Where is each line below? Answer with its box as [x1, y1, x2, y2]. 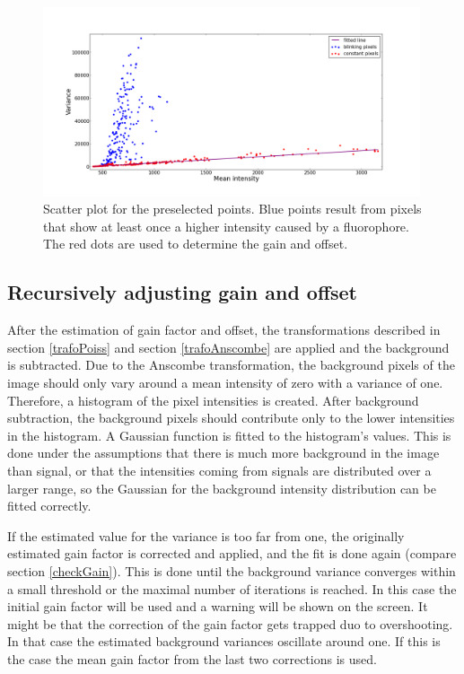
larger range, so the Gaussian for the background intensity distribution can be [7, 478, 436, 497]
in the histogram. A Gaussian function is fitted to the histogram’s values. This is [7, 425, 451, 444]
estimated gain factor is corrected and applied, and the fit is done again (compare [7, 544, 457, 563]
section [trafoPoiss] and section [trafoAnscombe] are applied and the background [7, 337, 450, 356]
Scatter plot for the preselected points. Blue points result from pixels [43, 199, 422, 218]
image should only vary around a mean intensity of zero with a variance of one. [7, 373, 443, 392]
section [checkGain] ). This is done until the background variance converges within [7, 561, 456, 580]
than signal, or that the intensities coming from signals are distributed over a [7, 461, 432, 480]
